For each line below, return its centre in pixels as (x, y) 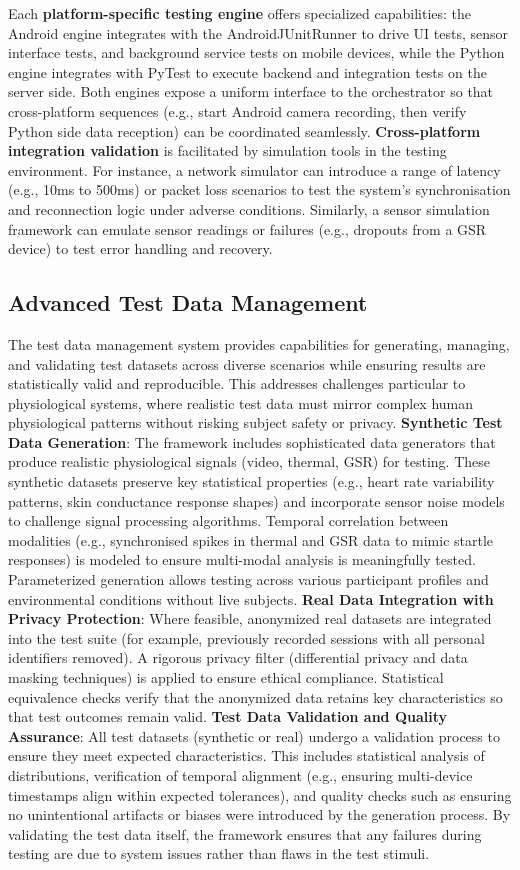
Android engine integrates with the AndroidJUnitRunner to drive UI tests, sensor (258, 32)
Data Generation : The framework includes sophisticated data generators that (252, 441)
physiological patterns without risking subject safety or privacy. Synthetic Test (255, 422)
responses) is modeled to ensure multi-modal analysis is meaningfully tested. (242, 559)
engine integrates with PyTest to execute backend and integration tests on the (247, 71)
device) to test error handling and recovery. (140, 248)
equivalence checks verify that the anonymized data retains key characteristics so (255, 696)
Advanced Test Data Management (188, 302)
